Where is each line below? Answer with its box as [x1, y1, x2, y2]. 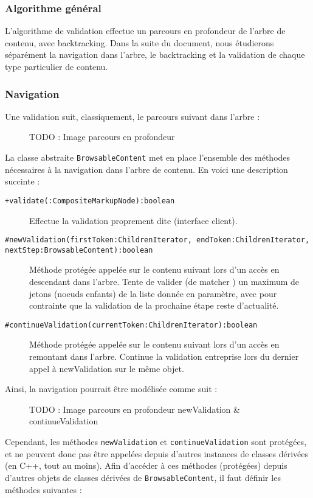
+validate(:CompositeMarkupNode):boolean [5, 196, 175, 205]
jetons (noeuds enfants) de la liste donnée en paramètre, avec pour [29, 287, 277, 300]
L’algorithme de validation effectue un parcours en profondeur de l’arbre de [5, 24, 286, 37]
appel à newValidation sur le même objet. [29, 362, 184, 374]
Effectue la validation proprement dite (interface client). [29, 214, 238, 226]
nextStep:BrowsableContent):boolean [5, 245, 153, 254]
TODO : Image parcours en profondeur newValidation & [29, 402, 240, 415]
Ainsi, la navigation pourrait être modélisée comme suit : [5, 382, 218, 395]
